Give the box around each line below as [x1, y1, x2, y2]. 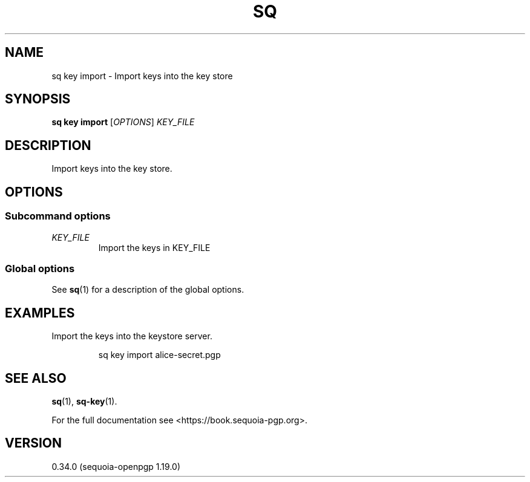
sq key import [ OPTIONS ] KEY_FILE [51, 117, 195, 128]
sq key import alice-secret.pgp [98, 350, 221, 360]
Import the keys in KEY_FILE [98, 242, 211, 253]
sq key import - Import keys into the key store [51, 70, 233, 81]
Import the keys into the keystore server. [51, 331, 212, 342]
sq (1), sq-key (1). [51, 396, 117, 406]
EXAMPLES [5, 305, 75, 321]
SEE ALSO [5, 370, 67, 386]
